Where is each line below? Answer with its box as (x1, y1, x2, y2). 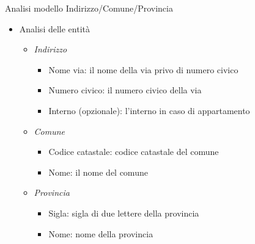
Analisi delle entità (19, 22, 90, 35)
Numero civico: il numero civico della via (48, 84, 202, 96)
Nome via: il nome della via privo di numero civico (48, 63, 238, 76)
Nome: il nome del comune (48, 165, 148, 178)
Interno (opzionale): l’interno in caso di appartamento (48, 104, 250, 117)
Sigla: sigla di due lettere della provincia (48, 206, 199, 219)
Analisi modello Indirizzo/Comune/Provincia (5, 2, 173, 14)
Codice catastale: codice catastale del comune (48, 145, 219, 158)
